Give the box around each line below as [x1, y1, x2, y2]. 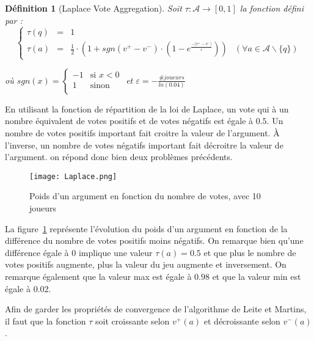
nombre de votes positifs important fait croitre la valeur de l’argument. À [5, 126, 280, 139]
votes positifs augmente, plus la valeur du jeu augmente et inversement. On [5, 258, 287, 271]
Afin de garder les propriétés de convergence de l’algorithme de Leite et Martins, [5, 302, 307, 315]
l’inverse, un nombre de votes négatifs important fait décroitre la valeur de [5, 138, 283, 151]
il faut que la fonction [5, 314, 86, 327]
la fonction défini [239, 2, 304, 14]
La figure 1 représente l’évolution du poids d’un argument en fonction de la [5, 222, 288, 235]
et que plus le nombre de [203, 246, 296, 258]
